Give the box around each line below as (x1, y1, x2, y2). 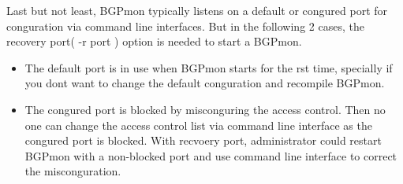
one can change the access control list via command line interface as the (24, 116, 372, 133)
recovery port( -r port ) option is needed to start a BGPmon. (6, 33, 302, 50)
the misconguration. (24, 163, 121, 179)
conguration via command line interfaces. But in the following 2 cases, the (6, 17, 364, 34)
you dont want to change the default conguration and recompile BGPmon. (24, 75, 385, 91)
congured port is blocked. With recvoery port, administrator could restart (24, 132, 382, 149)
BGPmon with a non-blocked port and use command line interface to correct (24, 147, 397, 164)
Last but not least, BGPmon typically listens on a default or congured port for (6, 2, 388, 18)
